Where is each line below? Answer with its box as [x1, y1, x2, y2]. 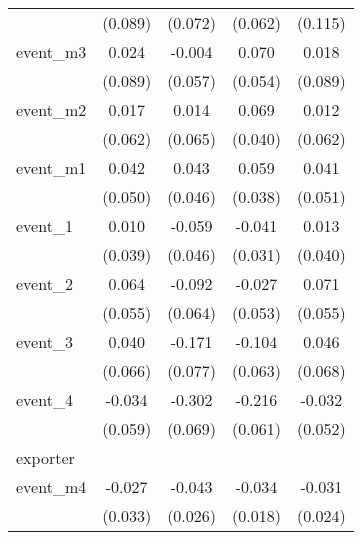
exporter [16, 446, 75, 469]
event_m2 [16, 98, 87, 121]
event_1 [16, 214, 73, 237]
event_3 [16, 330, 73, 353]
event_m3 [16, 40, 87, 63]
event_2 [16, 272, 73, 295]
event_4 [16, 388, 73, 411]
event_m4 [16, 475, 87, 498]
